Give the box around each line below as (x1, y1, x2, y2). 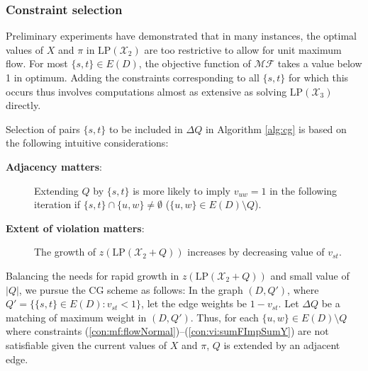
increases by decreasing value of (187, 244, 325, 259)
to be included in (108, 121, 183, 136)
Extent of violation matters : (6, 220, 145, 235)
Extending (34, 183, 79, 198)
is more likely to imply (133, 183, 230, 198)
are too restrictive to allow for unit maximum (144, 42, 342, 57)
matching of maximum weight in (6, 309, 147, 324)
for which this (288, 70, 349, 84)
